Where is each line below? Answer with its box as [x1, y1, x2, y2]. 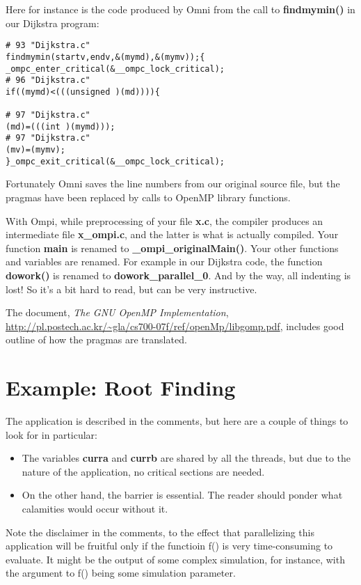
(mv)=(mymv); [6, 145, 65, 155]
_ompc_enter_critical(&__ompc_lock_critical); [6, 63, 225, 74]
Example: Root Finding [6, 373, 236, 402]
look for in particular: [6, 427, 97, 442]
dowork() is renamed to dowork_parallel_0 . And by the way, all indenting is [6, 267, 351, 282]
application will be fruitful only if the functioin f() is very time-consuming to [6, 538, 333, 553]
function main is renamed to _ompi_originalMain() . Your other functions [6, 240, 339, 255]
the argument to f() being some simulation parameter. [6, 565, 236, 580]
